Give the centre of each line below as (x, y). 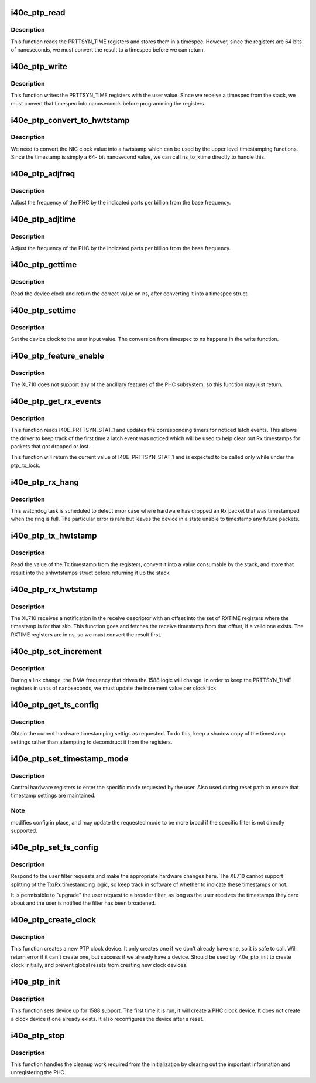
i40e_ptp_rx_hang (45, 482)
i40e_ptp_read (38, 13)
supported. (24, 830)
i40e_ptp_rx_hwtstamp (54, 589)
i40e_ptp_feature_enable (58, 355)
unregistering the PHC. (38, 1072)
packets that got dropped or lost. (50, 446)
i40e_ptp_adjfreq (43, 174)
